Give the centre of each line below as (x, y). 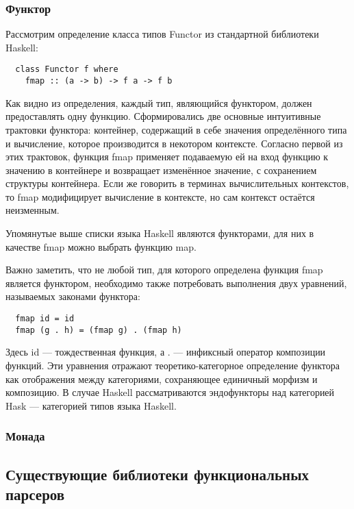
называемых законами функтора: (73, 296)
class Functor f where (67, 70)
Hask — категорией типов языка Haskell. (91, 405)
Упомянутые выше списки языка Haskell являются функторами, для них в (160, 233)
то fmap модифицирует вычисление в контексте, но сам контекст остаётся (160, 196)
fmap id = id (45, 319)
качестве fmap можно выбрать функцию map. (101, 246)
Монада (25, 436)
